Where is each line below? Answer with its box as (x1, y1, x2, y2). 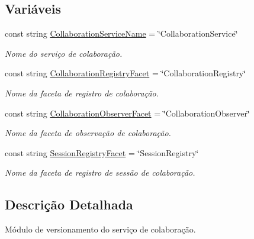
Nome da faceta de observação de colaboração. (5, 127, 171, 139)
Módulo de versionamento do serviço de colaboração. (5, 223, 196, 235)
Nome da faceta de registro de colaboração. (5, 86, 159, 99)
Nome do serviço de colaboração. (5, 47, 123, 59)
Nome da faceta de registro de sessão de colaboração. (5, 166, 195, 179)
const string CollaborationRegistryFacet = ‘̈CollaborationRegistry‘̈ (5, 67, 246, 79)
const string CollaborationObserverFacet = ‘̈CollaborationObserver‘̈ (5, 106, 250, 119)
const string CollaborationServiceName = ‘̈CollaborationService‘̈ (5, 27, 238, 40)
